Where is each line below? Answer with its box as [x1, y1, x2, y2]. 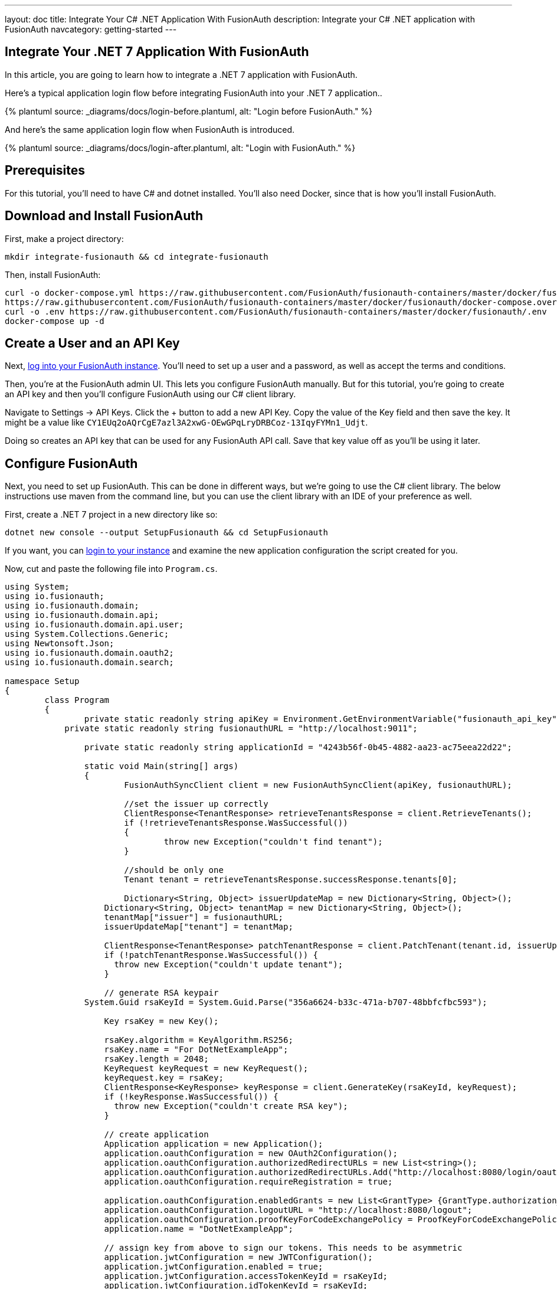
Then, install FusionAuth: [5, 269, 101, 280]
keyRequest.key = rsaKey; [104, 1073, 224, 1083]
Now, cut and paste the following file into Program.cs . [5, 564, 218, 574]
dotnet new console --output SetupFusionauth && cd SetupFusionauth [5, 528, 328, 538]
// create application [104, 1130, 209, 1140]
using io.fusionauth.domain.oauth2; [5, 648, 174, 658]
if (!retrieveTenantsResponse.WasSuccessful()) [124, 818, 348, 828]
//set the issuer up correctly [124, 799, 268, 809]
